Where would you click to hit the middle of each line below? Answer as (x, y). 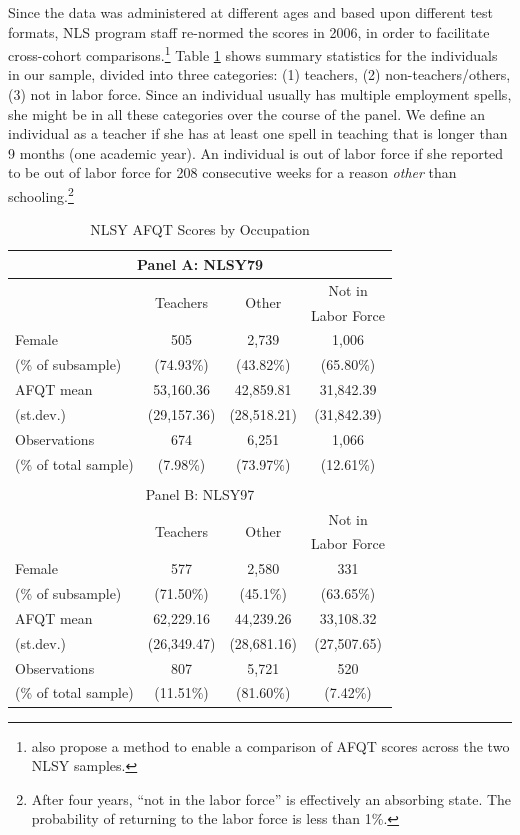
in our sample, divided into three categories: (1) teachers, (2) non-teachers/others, (259, 74)
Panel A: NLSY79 (200, 263)
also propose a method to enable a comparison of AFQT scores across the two (270, 745)
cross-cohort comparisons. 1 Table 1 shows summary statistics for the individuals (253, 53)
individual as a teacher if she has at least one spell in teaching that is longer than (258, 133)
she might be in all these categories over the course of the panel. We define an (247, 113)
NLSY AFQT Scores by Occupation (200, 229)
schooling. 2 (41, 194)
